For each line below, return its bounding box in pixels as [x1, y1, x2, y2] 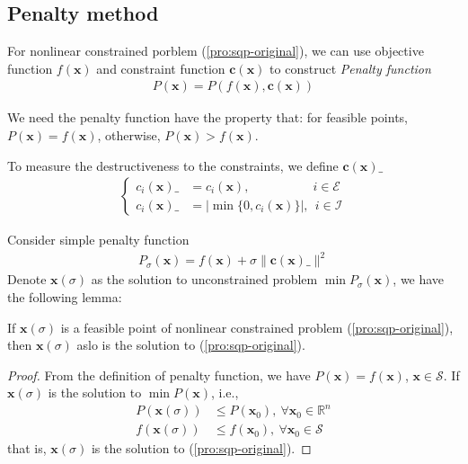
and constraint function [96, 58, 225, 77]
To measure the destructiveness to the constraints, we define [7, 156, 339, 174]
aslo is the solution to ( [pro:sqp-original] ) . [76, 335, 305, 354]
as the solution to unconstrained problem [91, 270, 318, 289]
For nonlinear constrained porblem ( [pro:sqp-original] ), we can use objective [7, 41, 424, 60]
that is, [7, 439, 47, 458]
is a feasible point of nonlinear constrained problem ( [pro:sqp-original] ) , [60, 317, 454, 336]
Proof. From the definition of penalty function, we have [7, 365, 311, 384]
